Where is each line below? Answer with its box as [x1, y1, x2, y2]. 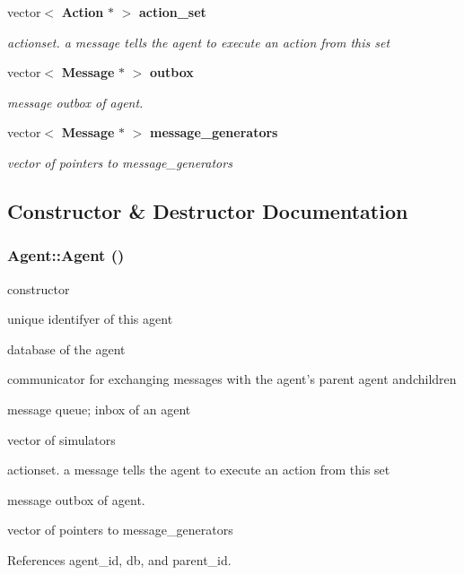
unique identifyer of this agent [7, 309, 173, 328]
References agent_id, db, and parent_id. [7, 550, 232, 569]
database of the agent [7, 339, 126, 358]
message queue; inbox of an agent [7, 399, 191, 418]
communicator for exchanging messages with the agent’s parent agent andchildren [7, 370, 457, 388]
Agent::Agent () [7, 244, 125, 266]
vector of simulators [7, 430, 116, 449]
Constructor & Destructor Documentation [7, 196, 408, 224]
